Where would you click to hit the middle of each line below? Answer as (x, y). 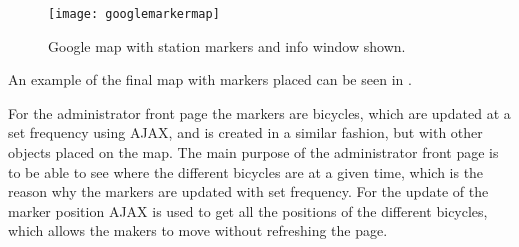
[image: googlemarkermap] (134, 14)
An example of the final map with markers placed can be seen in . (210, 79)
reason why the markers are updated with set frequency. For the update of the (248, 191)
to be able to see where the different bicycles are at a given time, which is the (246, 171)
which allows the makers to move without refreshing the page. (198, 230)
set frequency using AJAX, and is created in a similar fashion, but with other (245, 132)
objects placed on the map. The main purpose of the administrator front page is (253, 152)
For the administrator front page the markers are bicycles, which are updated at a (259, 112)
